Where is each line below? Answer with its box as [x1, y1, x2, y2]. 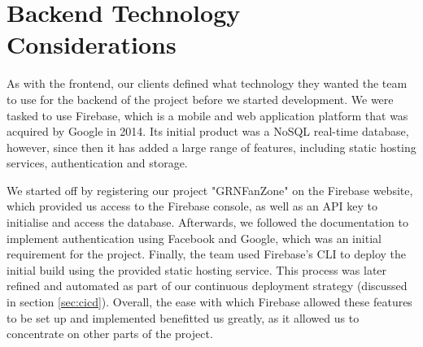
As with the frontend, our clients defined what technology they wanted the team [7, 75, 408, 92]
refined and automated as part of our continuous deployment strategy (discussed [7, 277, 408, 294]
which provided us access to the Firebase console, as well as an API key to [7, 197, 377, 215]
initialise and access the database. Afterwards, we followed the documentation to [7, 214, 408, 231]
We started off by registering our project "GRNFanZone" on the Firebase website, [7, 181, 413, 198]
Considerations [7, 28, 177, 61]
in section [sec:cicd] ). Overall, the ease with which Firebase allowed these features [7, 293, 412, 310]
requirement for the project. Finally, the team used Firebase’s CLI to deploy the [7, 245, 407, 262]
